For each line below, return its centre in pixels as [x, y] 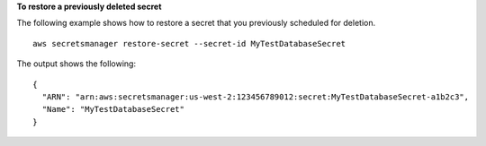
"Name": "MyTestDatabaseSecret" [113, 109]
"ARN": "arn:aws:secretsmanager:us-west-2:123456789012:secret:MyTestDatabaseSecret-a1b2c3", [256, 97]
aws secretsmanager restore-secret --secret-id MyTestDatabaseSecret [189, 43]
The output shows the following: [76, 64]
